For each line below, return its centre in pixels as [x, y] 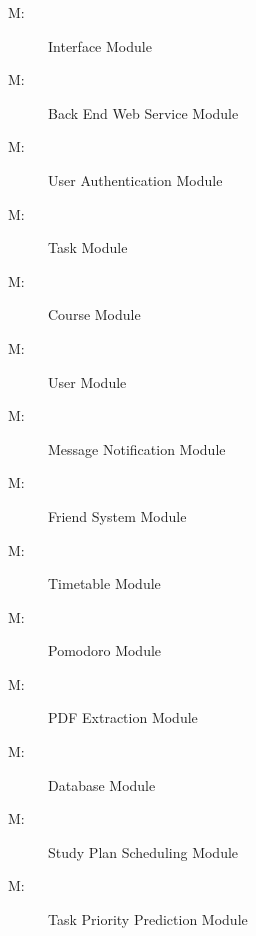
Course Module [94, 314]
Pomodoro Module [105, 650]
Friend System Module [117, 515]
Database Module [102, 784]
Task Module [88, 247]
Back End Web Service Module [143, 112]
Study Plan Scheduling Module [143, 851]
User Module [87, 381]
